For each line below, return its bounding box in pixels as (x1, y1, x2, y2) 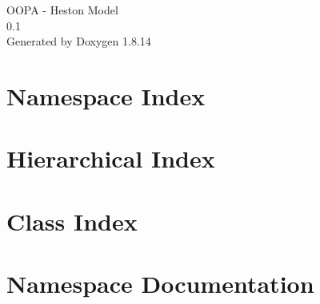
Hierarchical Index (6, 142, 215, 175)
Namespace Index (6, 79, 206, 112)
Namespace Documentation (6, 267, 314, 300)
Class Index (6, 204, 138, 237)
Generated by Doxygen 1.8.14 (6, 33, 151, 49)
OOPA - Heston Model (6, 2, 118, 18)
